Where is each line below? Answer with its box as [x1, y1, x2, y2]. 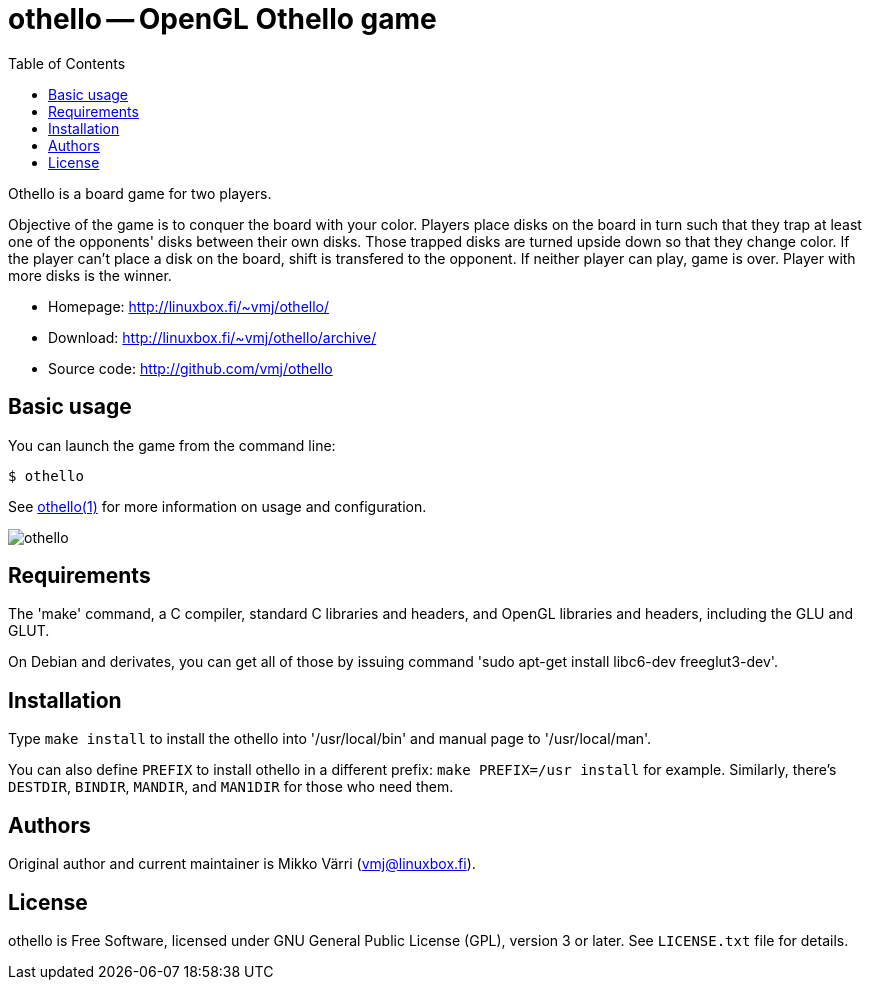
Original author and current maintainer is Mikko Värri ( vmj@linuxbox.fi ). [8, 855, 476, 873]
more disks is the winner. [8, 266, 172, 284]
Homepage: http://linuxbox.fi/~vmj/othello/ [48, 297, 330, 315]
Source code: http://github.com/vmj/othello [48, 359, 333, 377]
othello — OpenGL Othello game [8, 2, 437, 36]
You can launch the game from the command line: [8, 436, 336, 454]
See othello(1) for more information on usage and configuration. [8, 497, 427, 515]
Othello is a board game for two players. [8, 184, 272, 202]
